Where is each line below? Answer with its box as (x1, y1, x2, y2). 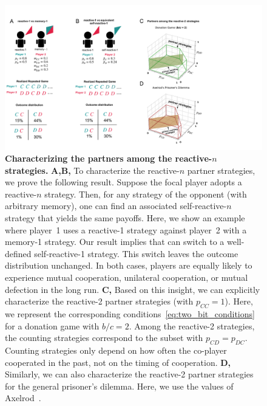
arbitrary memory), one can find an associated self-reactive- (5, 199, 227, 212)
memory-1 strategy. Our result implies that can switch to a (5, 235, 225, 248)
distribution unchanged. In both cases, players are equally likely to (5, 259, 252, 272)
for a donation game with (5, 319, 100, 332)
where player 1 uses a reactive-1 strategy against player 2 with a (5, 223, 247, 236)
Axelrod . (5, 391, 41, 404)
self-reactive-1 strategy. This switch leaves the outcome (34, 247, 238, 260)
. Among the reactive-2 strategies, (129, 319, 255, 332)
